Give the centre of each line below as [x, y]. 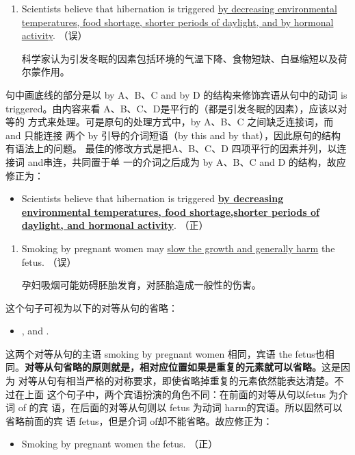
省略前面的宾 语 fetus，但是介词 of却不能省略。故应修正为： [139, 420]
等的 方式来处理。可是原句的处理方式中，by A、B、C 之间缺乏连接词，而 [170, 122]
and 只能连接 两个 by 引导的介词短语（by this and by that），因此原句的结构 [173, 135]
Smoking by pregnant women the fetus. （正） [120, 444]
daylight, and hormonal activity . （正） [115, 225]
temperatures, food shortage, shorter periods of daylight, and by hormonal [177, 22]
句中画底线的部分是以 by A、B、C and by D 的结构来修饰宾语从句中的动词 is [176, 94]
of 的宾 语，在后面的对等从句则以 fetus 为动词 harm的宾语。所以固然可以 [180, 407]
